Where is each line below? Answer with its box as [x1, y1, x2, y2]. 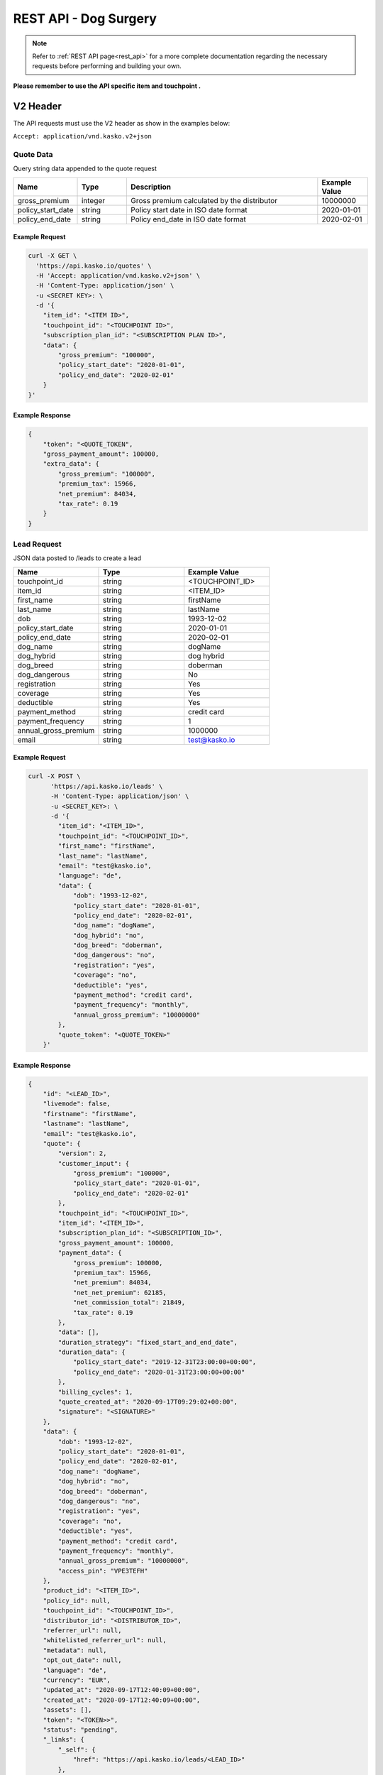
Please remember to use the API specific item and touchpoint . [13, 82, 201, 90]
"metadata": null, [43, 1646, 107, 1654]
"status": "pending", [43, 1725, 118, 1734]
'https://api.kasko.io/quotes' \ [35, 261, 152, 270]
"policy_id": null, [43, 1596, 111, 1605]
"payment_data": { [57, 1249, 122, 1257]
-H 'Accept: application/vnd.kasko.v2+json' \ [35, 271, 201, 280]
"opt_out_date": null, [43, 1656, 122, 1664]
